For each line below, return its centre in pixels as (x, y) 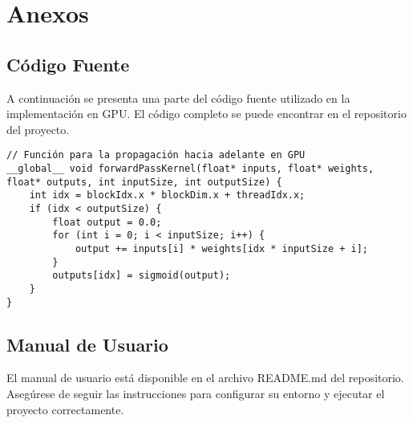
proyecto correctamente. (65, 409)
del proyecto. (38, 129)
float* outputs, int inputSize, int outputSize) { (144, 182)
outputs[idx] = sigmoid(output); (142, 276)
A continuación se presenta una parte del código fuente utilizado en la (178, 98)
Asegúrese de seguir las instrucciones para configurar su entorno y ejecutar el (196, 394)
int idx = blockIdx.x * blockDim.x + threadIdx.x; (167, 195)
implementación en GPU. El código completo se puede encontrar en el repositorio (206, 114)
